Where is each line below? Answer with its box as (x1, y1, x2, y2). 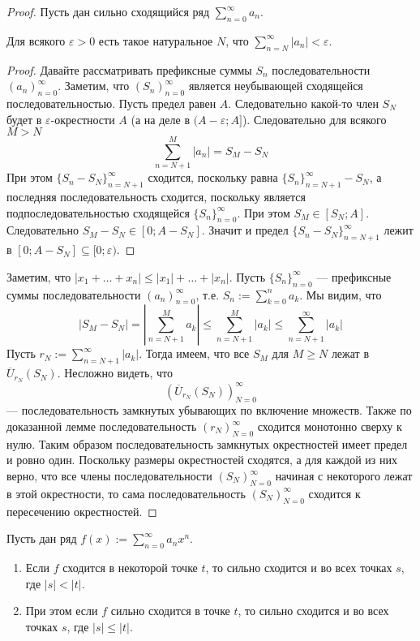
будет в (6, 110, 42, 127)
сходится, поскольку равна (148, 169, 278, 186)
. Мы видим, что (299, 286, 382, 303)
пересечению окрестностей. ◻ (6, 502, 157, 519)
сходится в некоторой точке (62, 558, 198, 575)
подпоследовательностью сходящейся (6, 204, 190, 221)
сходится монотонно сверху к (257, 418, 402, 435)
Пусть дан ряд (6, 530, 77, 547)
